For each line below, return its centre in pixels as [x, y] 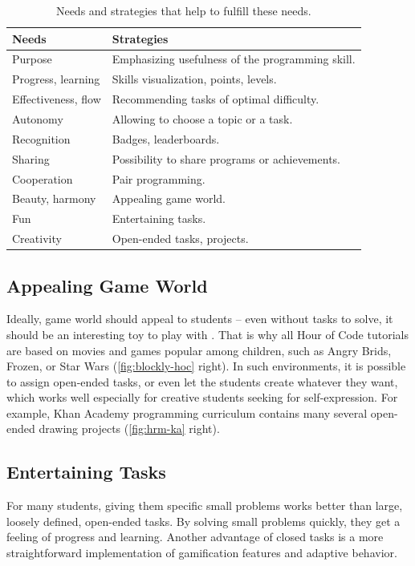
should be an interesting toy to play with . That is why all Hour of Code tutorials [207, 334]
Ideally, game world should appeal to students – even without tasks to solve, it [200, 319]
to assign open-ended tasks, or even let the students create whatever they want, [202, 381]
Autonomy [38, 118]
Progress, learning [56, 79]
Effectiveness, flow [57, 99]
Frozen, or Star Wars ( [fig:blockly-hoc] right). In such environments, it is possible [206, 366]
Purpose [32, 59]
